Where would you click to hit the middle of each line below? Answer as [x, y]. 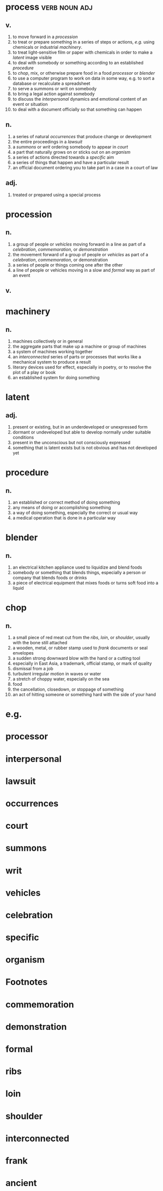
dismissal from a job [33, 669]
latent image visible [32, 57]
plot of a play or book [34, 372]
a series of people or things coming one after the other [68, 265]
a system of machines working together [52, 352]
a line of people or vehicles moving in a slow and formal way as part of [84, 270]
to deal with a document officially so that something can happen [77, 109]
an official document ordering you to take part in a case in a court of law [85, 167]
